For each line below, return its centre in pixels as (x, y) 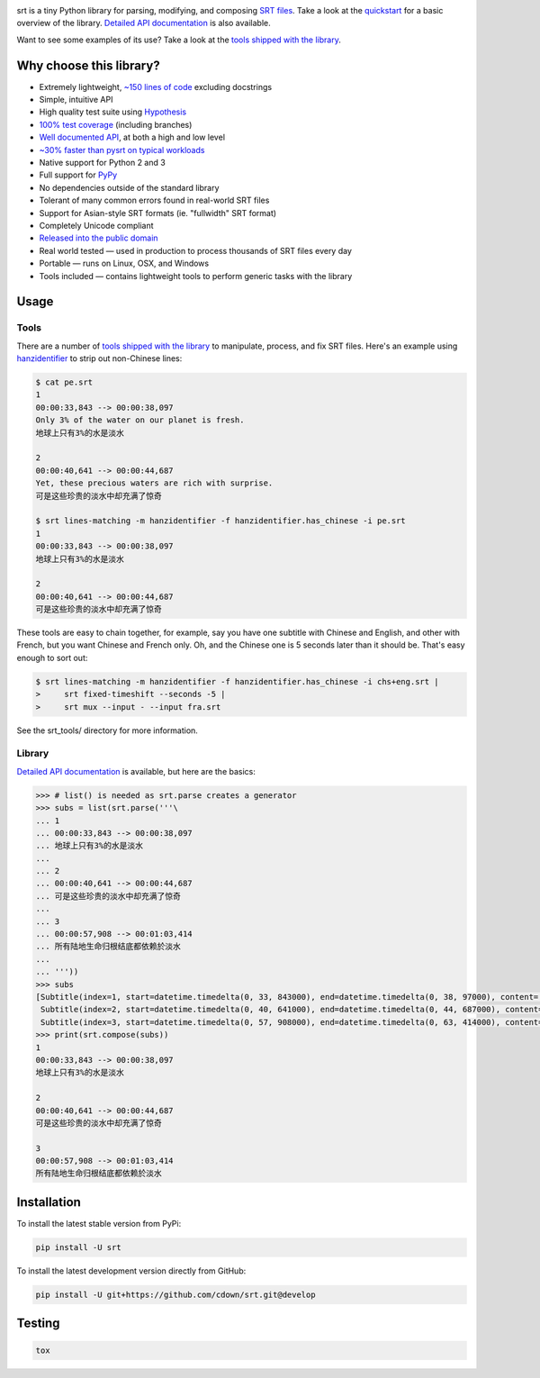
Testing (38, 1324)
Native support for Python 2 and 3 (102, 163)
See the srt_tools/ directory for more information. (107, 730)
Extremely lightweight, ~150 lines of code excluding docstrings (156, 86)
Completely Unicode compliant (96, 225)
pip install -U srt (78, 1247)
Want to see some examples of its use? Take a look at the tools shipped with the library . (179, 40)
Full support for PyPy (78, 175)
